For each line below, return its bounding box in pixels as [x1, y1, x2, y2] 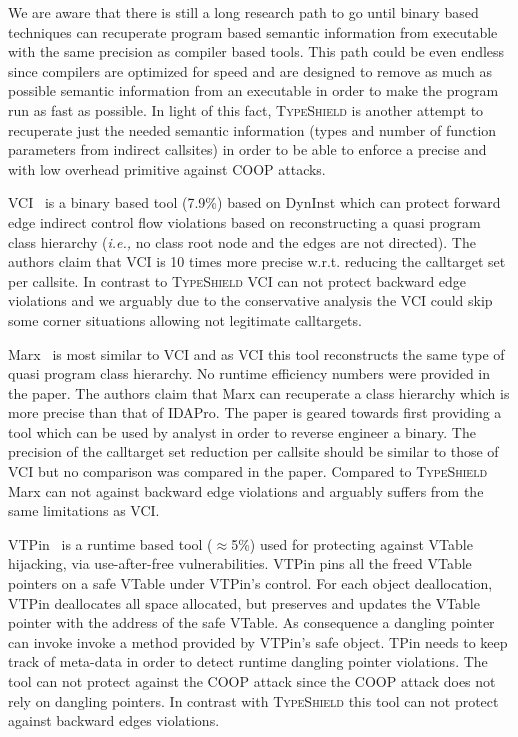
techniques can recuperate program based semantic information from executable [8, 21, 498, 42]
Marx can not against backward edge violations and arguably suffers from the [8, 480, 484, 501]
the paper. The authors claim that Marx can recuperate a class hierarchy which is [8, 382, 510, 403]
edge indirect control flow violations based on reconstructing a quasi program [8, 211, 481, 232]
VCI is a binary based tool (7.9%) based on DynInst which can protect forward [8, 192, 501, 213]
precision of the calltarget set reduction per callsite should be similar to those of [8, 441, 499, 462]
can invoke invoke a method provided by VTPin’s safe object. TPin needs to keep [8, 631, 508, 652]
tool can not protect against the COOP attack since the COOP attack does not [8, 671, 496, 691]
